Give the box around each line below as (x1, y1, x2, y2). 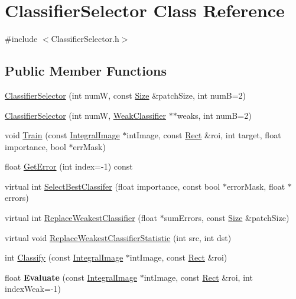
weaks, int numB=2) (177, 109, 252, 121)
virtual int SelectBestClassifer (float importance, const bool (5, 180, 220, 192)
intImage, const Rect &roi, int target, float (126, 129, 281, 141)
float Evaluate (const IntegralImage (5, 271, 137, 283)
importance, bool (5, 140, 66, 152)
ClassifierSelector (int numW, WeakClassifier (5, 109, 167, 121)
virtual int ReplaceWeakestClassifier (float (5, 212, 157, 224)
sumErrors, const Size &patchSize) (164, 212, 290, 224)
